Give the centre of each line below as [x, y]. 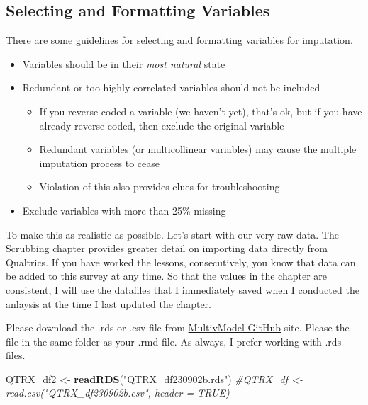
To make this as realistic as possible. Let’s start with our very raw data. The [172, 234]
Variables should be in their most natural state [124, 63]
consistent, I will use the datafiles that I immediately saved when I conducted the [183, 289]
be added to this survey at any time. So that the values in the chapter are [166, 276]
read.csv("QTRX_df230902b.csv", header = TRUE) [118, 393]
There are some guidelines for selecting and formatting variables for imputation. [179, 40]
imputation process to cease [100, 162]
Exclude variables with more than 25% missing [124, 210]
